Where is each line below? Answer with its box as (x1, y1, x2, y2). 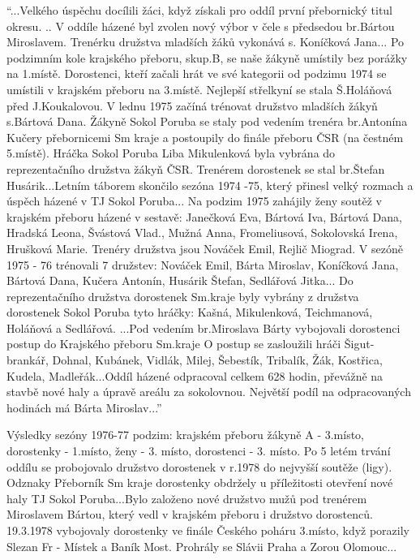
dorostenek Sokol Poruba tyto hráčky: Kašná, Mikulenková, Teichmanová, (6, 304, 373, 321)
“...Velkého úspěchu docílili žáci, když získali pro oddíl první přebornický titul (6, 2, 392, 18)
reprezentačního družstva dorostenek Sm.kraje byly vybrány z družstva (6, 287, 359, 304)
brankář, (6, 351, 49, 368)
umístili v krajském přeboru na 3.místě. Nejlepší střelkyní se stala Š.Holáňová (6, 80, 392, 97)
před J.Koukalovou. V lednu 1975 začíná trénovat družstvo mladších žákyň (6, 97, 378, 114)
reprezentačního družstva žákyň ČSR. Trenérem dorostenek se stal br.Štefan (6, 160, 385, 177)
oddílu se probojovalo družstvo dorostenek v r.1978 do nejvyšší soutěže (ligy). (6, 458, 392, 475)
